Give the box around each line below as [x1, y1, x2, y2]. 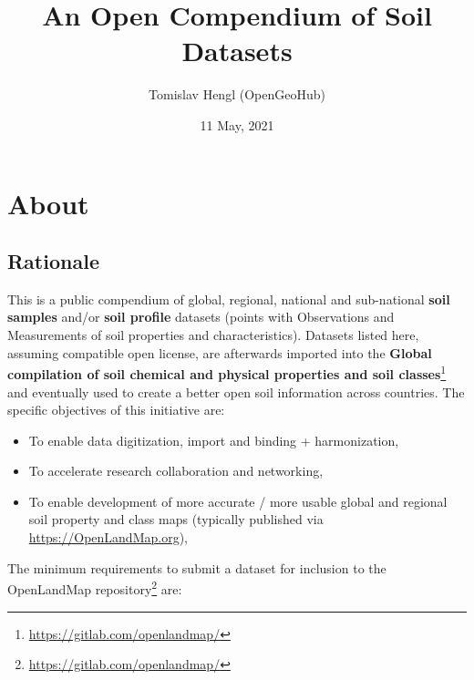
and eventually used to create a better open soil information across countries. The [7, 382, 465, 401]
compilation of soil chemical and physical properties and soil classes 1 [7, 362, 447, 383]
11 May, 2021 [200, 115, 274, 134]
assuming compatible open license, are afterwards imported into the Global [7, 343, 432, 362]
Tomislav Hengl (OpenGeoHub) [149, 85, 325, 104]
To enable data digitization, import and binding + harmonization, [28, 430, 399, 449]
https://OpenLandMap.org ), [28, 528, 189, 547]
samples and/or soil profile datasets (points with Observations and [7, 307, 395, 326]
